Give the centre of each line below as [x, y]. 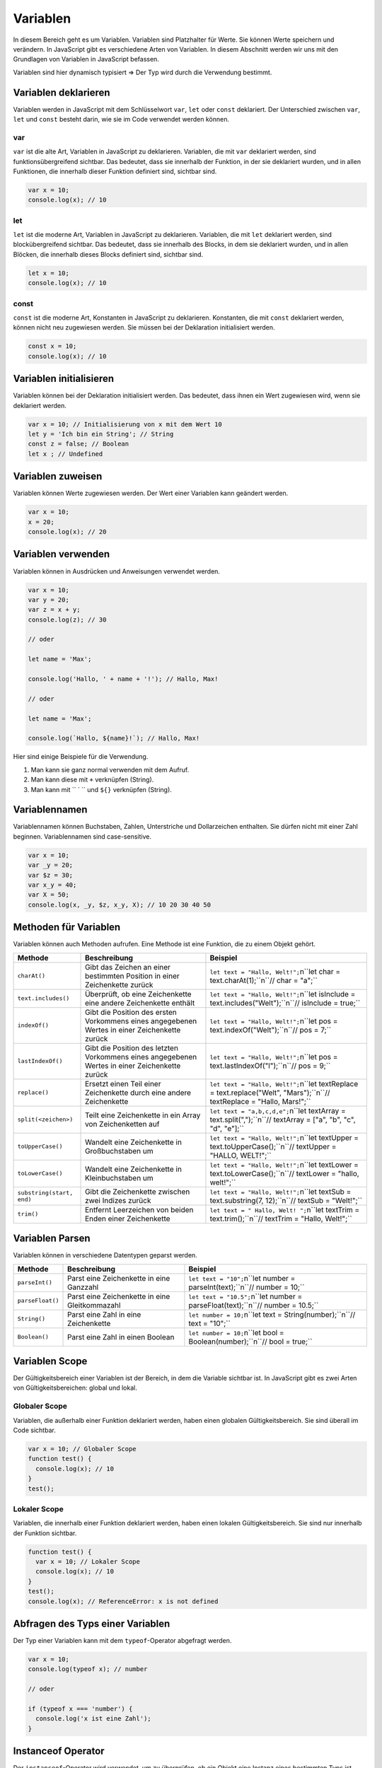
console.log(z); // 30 [67, 620]
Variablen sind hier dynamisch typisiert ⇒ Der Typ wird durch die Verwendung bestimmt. [143, 72]
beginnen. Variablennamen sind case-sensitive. [82, 836]
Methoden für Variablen [67, 927]
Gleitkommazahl [94, 1305]
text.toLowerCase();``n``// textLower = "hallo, [285, 1173]
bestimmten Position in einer [132, 976]
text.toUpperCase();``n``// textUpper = [273, 1146]
